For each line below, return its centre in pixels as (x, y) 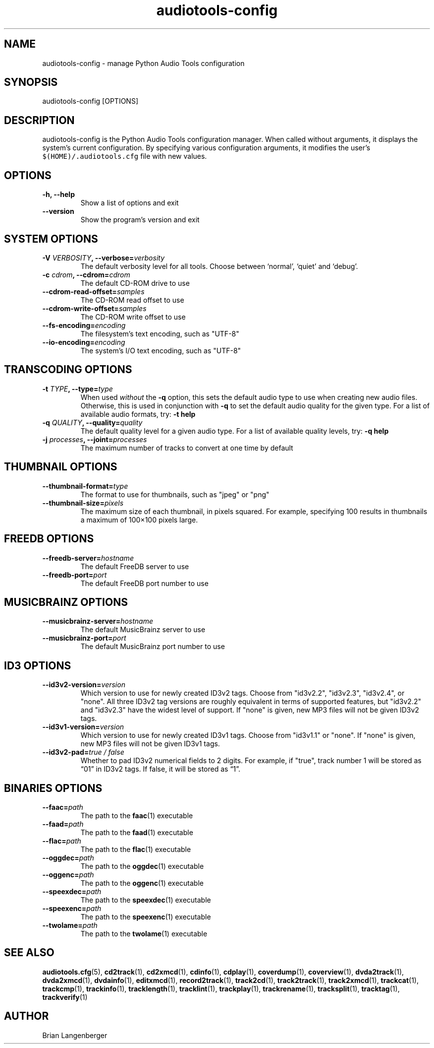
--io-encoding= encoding (84, 342)
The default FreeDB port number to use (144, 583)
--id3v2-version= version (84, 685)
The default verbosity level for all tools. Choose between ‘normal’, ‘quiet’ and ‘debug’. (219, 266)
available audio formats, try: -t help (138, 414)
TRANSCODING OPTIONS (68, 370)
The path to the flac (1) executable (136, 850)
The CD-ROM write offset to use (133, 317)
